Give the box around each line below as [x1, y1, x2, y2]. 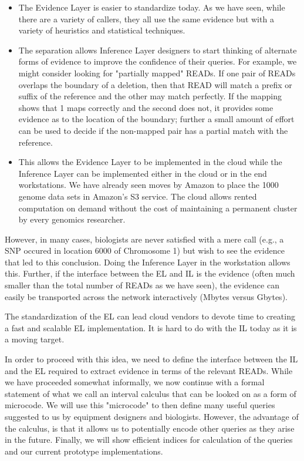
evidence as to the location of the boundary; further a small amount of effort [18, 113, 295, 125]
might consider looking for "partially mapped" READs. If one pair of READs [18, 66, 296, 79]
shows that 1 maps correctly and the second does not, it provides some [18, 101, 273, 113]
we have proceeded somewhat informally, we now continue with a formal [5, 376, 265, 388]
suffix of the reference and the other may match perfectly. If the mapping [18, 90, 282, 102]
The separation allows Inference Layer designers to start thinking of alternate [18, 43, 297, 56]
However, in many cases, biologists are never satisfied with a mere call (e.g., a [5, 233, 284, 245]
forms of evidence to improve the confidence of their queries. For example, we [18, 55, 297, 68]
